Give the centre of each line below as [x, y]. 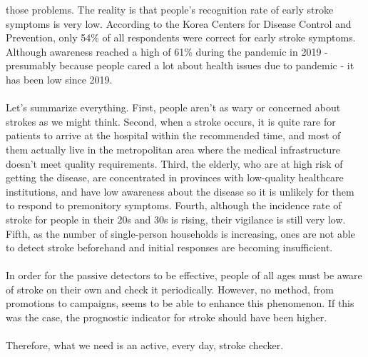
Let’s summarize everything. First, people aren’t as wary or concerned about [173, 107]
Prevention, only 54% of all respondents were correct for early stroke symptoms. [181, 37]
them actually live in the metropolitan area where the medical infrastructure [173, 149]
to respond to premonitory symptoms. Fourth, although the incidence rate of [174, 205]
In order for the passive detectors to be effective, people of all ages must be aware [184, 275]
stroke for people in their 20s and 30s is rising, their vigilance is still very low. [176, 219]
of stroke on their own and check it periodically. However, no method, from [170, 289]
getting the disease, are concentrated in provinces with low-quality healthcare [175, 177]
